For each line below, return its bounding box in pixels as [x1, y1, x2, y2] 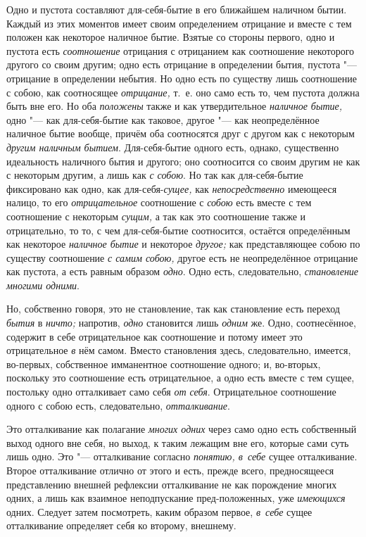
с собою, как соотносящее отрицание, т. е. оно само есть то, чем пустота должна [6, 84, 360, 99]
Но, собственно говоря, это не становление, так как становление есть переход [6, 301, 340, 316]
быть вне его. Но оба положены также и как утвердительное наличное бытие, [6, 99, 343, 113]
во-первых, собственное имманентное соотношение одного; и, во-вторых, [6, 356, 321, 371]
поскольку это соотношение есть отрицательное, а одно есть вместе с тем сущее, [6, 370, 355, 385]
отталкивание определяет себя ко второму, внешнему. [6, 518, 236, 533]
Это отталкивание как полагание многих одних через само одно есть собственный [6, 422, 357, 436]
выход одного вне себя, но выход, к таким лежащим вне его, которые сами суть [6, 435, 349, 450]
